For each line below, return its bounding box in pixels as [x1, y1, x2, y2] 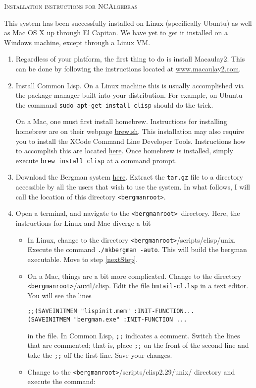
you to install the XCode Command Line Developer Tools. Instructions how [15, 135, 246, 146]
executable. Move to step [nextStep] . [27, 254, 138, 264]
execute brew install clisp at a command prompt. [15, 155, 177, 165]
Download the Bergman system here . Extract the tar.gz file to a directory [15, 172, 244, 182]
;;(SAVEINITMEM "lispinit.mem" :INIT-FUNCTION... [27, 308, 195, 315]
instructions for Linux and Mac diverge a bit [15, 218, 151, 228]
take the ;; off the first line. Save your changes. [27, 349, 172, 360]
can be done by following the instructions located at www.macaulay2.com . [15, 63, 241, 73]
